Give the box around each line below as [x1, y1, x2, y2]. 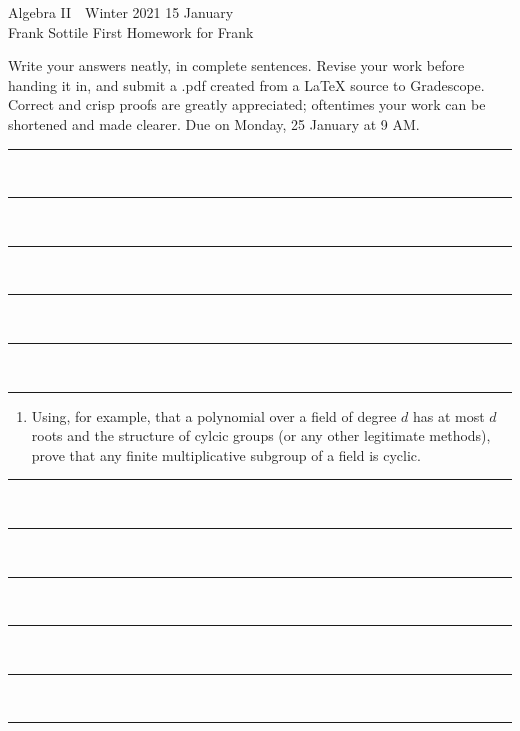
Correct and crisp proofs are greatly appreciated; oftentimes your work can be [8, 94, 486, 115]
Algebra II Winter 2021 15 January [8, 2, 234, 22]
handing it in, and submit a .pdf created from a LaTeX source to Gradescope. [8, 74, 485, 95]
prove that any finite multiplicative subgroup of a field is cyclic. [31, 444, 421, 465]
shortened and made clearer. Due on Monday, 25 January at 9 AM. [8, 113, 420, 134]
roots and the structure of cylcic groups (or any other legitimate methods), [31, 425, 491, 446]
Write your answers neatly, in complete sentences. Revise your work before [8, 55, 465, 76]
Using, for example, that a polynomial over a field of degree [31, 405, 397, 426]
